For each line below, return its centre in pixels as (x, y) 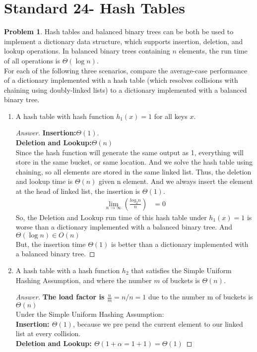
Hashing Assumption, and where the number (84, 280)
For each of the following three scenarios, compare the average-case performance (126, 70)
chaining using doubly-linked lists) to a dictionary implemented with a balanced (126, 89)
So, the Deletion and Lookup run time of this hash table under (111, 217)
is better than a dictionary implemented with (180, 244)
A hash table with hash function (65, 116)
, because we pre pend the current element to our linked (158, 323)
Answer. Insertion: (46, 133)
